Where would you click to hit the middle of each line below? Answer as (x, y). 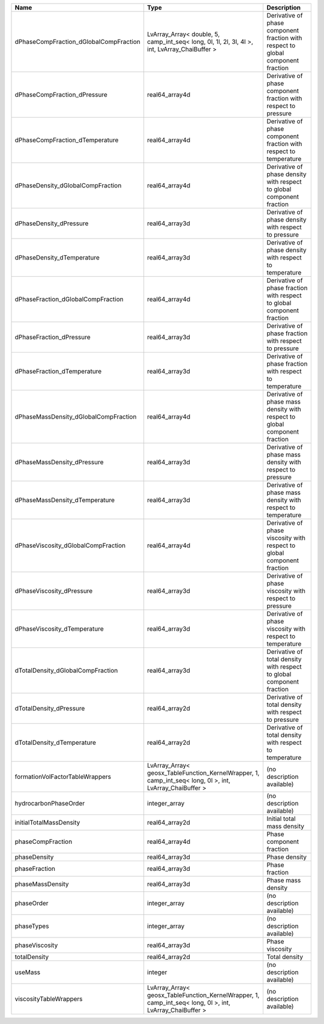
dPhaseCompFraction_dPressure (61, 95)
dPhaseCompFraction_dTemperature (67, 140)
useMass (28, 972)
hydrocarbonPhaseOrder (50, 803)
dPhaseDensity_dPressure (52, 223)
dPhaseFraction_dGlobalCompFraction (69, 299)
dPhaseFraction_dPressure (53, 337)
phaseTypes (32, 926)
